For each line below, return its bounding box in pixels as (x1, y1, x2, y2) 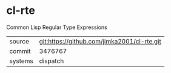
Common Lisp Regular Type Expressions (6, 24, 108, 31)
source (9, 37, 29, 45)
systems (9, 57, 33, 65)
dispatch (39, 57, 64, 65)
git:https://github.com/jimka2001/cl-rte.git (39, 37, 162, 45)
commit (9, 46, 31, 55)
